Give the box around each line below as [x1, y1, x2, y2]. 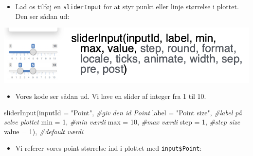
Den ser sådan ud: [15, 11, 70, 21]
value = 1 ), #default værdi [4, 126, 84, 136]
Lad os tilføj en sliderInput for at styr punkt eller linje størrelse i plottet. [15, 1, 239, 11]
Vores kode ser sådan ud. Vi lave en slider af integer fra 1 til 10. [15, 91, 206, 101]
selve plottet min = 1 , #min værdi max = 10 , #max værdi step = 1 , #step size [4, 117, 240, 127]
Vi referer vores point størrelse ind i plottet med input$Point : [15, 142, 202, 153]
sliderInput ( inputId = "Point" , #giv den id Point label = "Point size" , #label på [4, 107, 242, 117]
